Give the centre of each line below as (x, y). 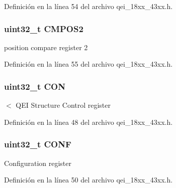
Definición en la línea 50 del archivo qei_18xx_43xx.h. (89, 180)
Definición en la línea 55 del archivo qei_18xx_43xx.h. (89, 64)
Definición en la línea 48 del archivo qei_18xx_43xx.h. (89, 122)
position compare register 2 (46, 47)
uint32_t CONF (38, 144)
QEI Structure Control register (63, 105)
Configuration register (38, 163)
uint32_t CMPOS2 (44, 28)
